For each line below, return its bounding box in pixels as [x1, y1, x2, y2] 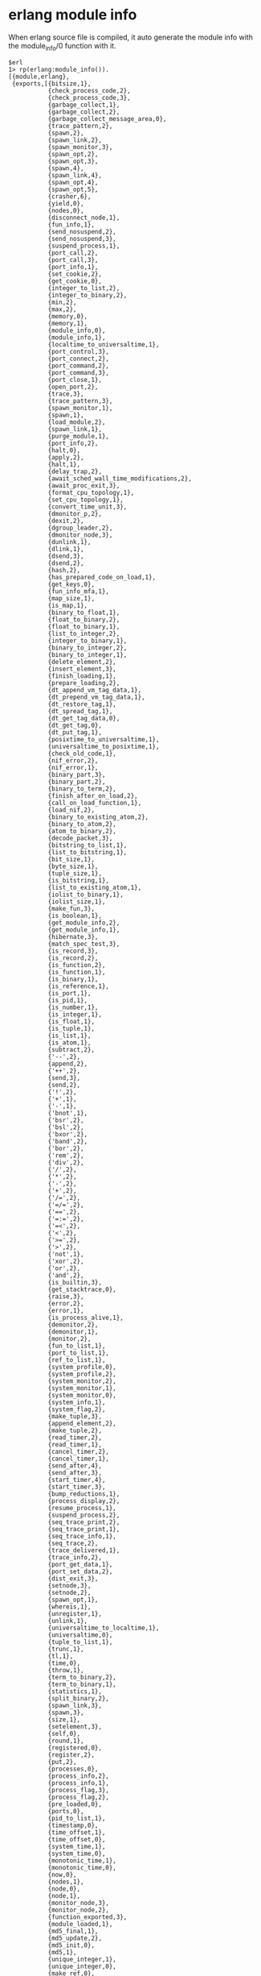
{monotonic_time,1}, [47, 1856, 116, 1865]
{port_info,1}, [47, 263, 99, 271]
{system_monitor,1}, [47, 1384, 116, 1392]
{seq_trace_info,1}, [47, 1532, 116, 1540]
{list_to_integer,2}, [47, 629, 120, 637]
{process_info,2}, [47, 1771, 110, 1780]
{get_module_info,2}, [47, 919, 120, 927]
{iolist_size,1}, [47, 897, 106, 906]
